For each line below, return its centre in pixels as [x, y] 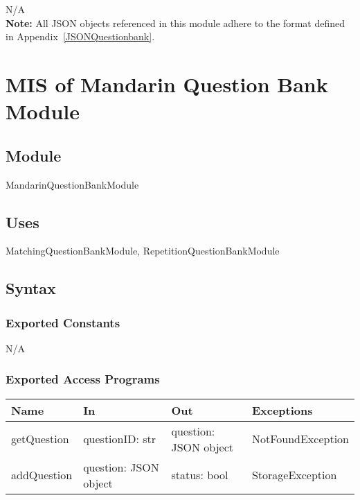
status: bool [200, 475]
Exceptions [282, 410]
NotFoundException [300, 439]
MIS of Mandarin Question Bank [167, 84]
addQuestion [42, 475]
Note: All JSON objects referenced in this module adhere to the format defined [175, 23]
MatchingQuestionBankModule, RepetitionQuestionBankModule [143, 251]
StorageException [294, 475]
